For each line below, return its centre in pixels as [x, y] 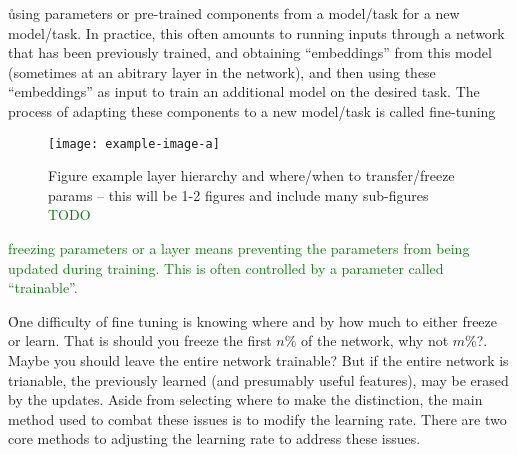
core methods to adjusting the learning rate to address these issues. [214, 438]
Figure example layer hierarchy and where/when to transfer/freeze [251, 175]
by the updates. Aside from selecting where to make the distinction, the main [245, 399]
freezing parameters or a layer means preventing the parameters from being [239, 248]
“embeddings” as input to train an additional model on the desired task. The [244, 91]
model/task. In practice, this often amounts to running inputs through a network [256, 32]
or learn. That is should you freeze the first [140, 340]
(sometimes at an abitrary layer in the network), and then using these [222, 71]
